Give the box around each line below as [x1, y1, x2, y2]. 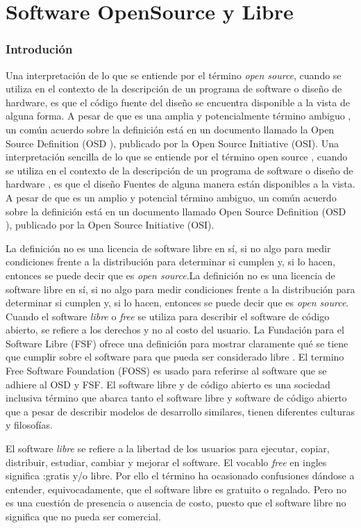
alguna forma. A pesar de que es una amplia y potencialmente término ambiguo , [6, 108, 351, 123]
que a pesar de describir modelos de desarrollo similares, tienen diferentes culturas [6, 404, 355, 418]
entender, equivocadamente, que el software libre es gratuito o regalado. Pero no [6, 481, 346, 496]
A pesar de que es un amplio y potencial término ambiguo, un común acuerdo [6, 190, 337, 204]
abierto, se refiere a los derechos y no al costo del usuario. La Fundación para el [6, 322, 344, 337]
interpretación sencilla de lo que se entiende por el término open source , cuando [6, 149, 348, 164]
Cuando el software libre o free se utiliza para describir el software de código [6, 308, 330, 323]
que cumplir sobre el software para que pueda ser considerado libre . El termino [6, 349, 344, 364]
